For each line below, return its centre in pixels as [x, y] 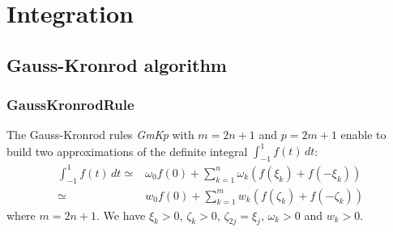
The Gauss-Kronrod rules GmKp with [100, 135]
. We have [121, 215]
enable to [363, 135]
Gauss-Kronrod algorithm [117, 64]
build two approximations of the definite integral [127, 151]
